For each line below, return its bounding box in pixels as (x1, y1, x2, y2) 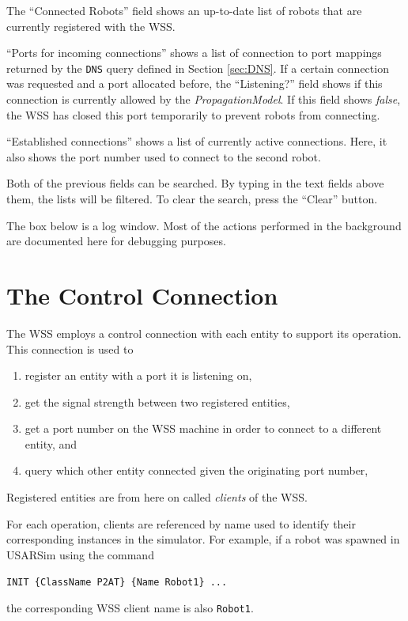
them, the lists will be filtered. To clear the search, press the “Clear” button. (6, 191, 378, 206)
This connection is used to (6, 340, 134, 357)
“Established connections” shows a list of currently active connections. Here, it (6, 133, 387, 150)
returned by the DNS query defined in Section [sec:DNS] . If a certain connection (6, 59, 389, 76)
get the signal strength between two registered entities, (25, 393, 290, 410)
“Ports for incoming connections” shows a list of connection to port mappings (6, 44, 382, 61)
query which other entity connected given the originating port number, (25, 462, 368, 479)
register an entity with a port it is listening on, (25, 367, 252, 384)
